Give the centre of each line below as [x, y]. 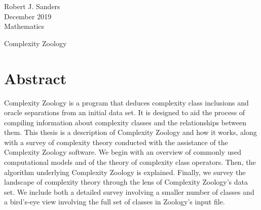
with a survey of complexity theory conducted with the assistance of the [116, 142]
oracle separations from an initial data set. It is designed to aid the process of [125, 112]
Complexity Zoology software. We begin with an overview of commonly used [123, 152]
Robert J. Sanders [32, 6]
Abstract [35, 78]
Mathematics [24, 26]
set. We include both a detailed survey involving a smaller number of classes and [129, 191]
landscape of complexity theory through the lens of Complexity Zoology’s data [126, 182]
